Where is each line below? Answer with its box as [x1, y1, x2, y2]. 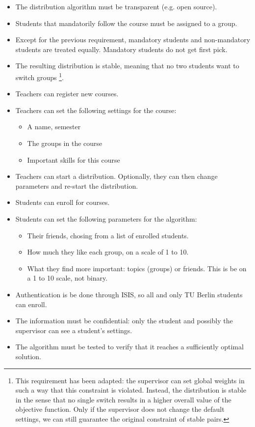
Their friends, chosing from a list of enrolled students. [27, 230, 189, 240]
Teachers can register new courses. [15, 88, 119, 99]
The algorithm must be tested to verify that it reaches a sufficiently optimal [15, 342, 244, 352]
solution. [15, 351, 42, 361]
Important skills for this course [27, 154, 120, 165]
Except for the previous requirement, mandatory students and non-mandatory [15, 34, 251, 45]
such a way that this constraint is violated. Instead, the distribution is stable [15, 385, 246, 395]
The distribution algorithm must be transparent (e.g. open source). [15, 1, 217, 11]
